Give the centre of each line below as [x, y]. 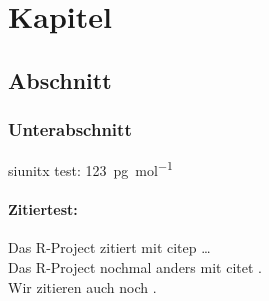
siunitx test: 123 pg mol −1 [90, 169]
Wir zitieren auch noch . [82, 286]
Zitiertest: [43, 209]
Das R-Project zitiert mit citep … [109, 247]
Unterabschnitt [70, 129]
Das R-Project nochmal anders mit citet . [135, 267]
